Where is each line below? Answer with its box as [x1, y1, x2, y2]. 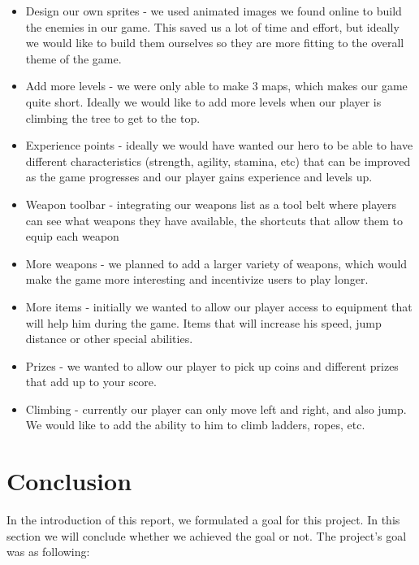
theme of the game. [25, 50, 122, 67]
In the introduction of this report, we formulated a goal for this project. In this [6, 511, 400, 528]
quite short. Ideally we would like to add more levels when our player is [25, 93, 382, 110]
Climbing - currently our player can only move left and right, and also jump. [25, 400, 407, 417]
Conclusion [6, 464, 132, 498]
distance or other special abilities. [25, 330, 193, 347]
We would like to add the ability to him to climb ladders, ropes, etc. [25, 416, 365, 433]
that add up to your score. [25, 373, 157, 390]
